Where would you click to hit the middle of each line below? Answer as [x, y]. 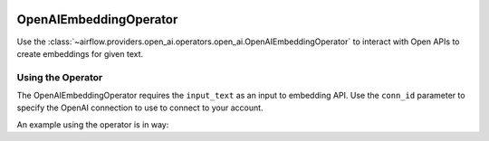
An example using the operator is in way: [93, 124]
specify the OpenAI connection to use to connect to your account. [140, 108]
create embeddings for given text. [80, 53]
